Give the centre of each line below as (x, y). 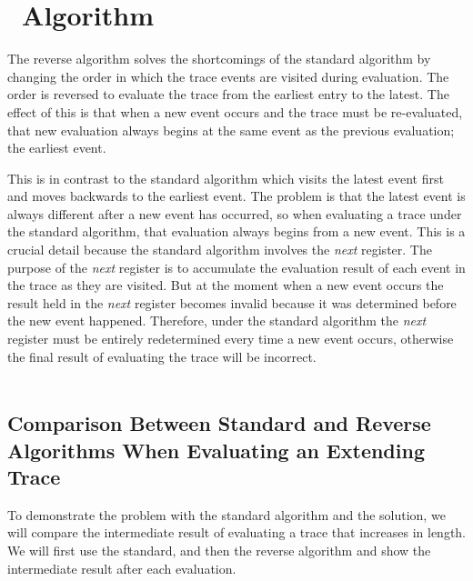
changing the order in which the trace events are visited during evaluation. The (228, 76)
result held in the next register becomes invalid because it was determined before (232, 302)
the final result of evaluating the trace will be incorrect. (162, 356)
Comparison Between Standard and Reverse (219, 423)
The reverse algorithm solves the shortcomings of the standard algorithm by (219, 59)
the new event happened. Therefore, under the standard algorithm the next (217, 321)
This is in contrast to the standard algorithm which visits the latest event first (226, 178)
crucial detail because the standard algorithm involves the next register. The (220, 250)
